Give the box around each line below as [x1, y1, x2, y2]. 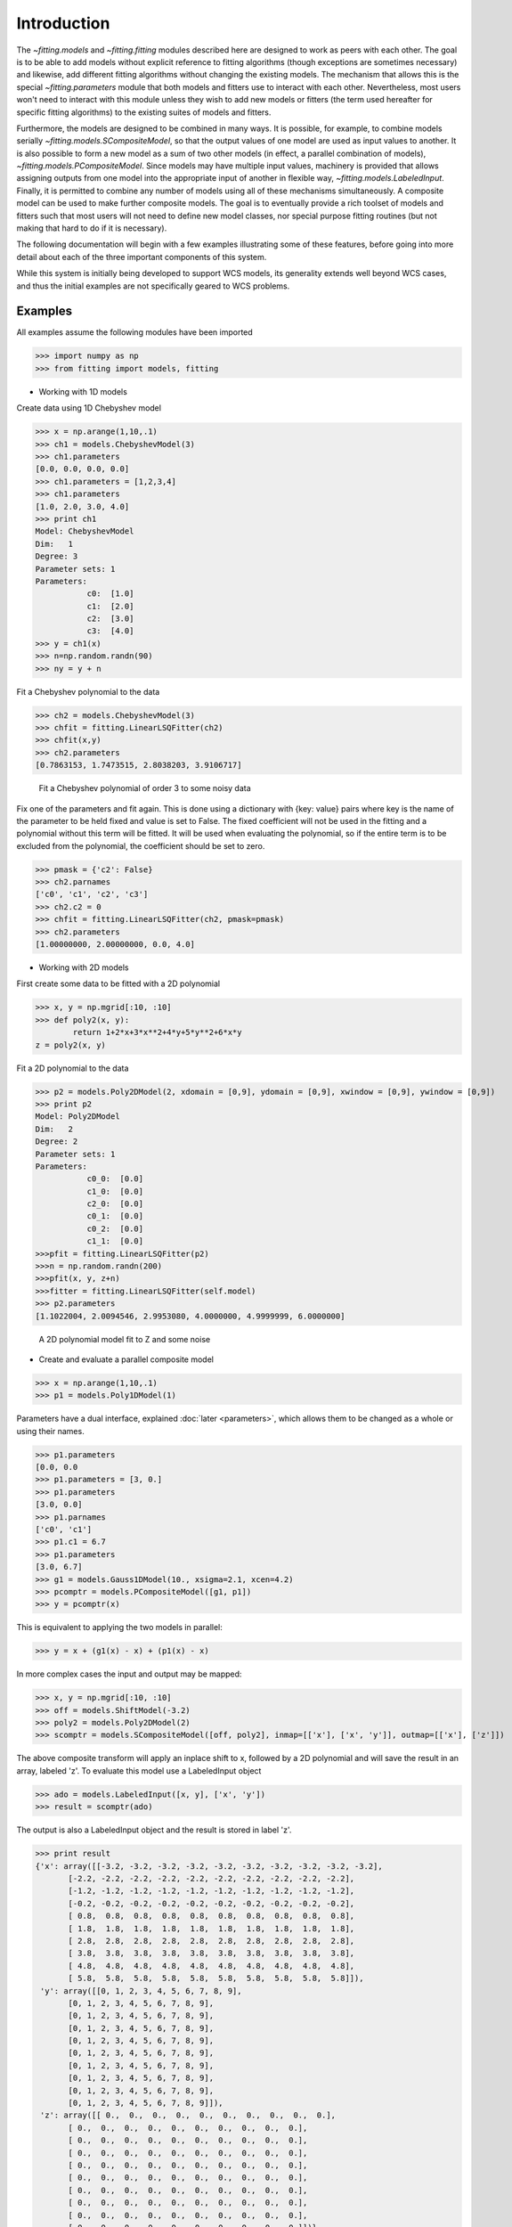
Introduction [16, 13, 110, 33]
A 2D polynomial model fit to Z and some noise [38, 1334, 211, 1344]
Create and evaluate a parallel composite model [38, 1354, 214, 1365]
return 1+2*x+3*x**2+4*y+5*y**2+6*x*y [72, 1027, 242, 1038]
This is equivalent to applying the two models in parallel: [16, 1622, 223, 1633]
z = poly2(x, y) [35, 1040, 107, 1050]
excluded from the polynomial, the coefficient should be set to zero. [16, 840, 265, 851]
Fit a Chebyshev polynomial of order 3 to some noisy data [38, 783, 251, 794]
